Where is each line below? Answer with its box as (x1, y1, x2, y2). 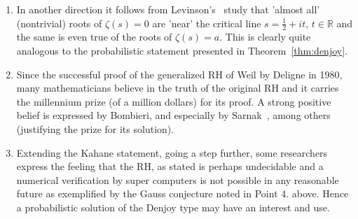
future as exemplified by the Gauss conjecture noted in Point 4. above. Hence (16, 186, 349, 201)
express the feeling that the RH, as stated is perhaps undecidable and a (16, 159, 324, 174)
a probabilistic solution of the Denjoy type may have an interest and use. (16, 199, 330, 214)
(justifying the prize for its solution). (16, 121, 174, 136)
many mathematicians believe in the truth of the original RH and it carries (16, 80, 339, 95)
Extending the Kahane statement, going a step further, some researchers (16, 145, 328, 160)
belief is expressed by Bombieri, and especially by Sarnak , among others (16, 108, 331, 122)
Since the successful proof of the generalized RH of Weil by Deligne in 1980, (16, 66, 343, 81)
